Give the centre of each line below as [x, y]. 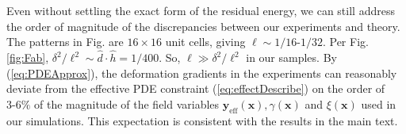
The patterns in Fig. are [65, 42]
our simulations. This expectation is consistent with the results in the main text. [202, 120]
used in [379, 103]
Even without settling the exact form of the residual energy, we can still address [201, 10]
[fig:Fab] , [28, 57]
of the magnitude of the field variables [127, 103]
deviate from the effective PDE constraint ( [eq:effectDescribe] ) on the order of [196, 88]
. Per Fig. [345, 42]
